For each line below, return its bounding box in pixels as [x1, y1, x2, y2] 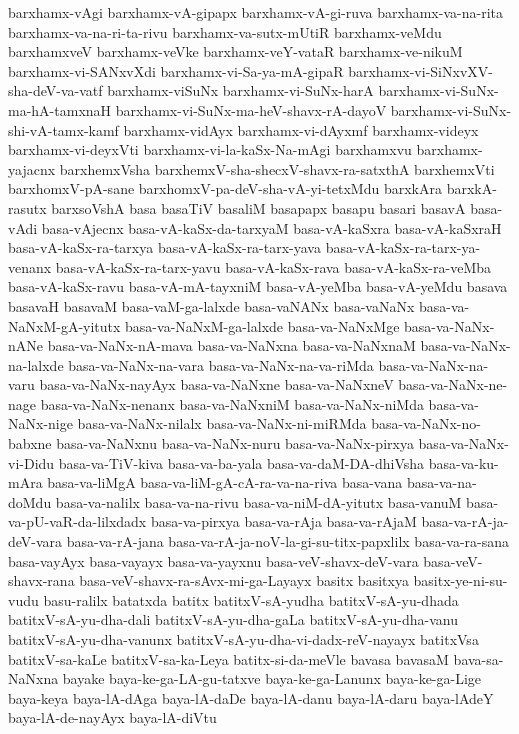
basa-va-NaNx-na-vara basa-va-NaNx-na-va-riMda [68, 354, 374, 375]
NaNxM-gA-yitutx [8, 315, 121, 336]
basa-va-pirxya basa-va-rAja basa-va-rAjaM [150, 511, 417, 532]
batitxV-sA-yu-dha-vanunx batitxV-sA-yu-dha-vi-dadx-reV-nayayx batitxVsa [8, 629, 479, 649]
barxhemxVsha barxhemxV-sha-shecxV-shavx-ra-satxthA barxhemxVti [59, 158, 495, 179]
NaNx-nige [8, 413, 73, 434]
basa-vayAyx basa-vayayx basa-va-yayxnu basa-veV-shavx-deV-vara [8, 550, 419, 571]
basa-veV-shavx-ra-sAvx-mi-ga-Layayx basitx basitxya [79, 570, 409, 591]
